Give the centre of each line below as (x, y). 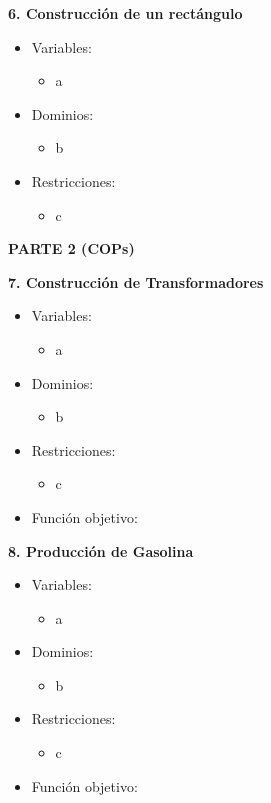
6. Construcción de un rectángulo (125, 13)
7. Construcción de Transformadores (136, 281)
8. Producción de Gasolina (101, 550)
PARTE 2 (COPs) (71, 248)
